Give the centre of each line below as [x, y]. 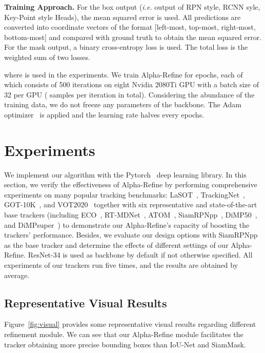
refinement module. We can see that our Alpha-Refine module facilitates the [124, 334]
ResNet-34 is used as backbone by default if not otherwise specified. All [140, 255]
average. [17, 275]
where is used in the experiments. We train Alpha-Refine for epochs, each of [124, 74]
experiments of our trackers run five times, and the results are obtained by [121, 265]
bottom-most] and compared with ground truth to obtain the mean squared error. [133, 37]
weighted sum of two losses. [47, 57]
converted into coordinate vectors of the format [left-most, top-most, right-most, [130, 27]
